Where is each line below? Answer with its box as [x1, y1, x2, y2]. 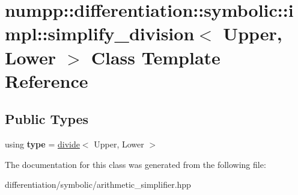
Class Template [91, 45, 220, 69]
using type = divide [5, 138, 80, 150]
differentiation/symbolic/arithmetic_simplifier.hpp [5, 178, 191, 191]
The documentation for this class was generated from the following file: [5, 158, 266, 170]
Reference [5, 68, 88, 93]
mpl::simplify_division [5, 21, 195, 46]
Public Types [5, 110, 89, 128]
